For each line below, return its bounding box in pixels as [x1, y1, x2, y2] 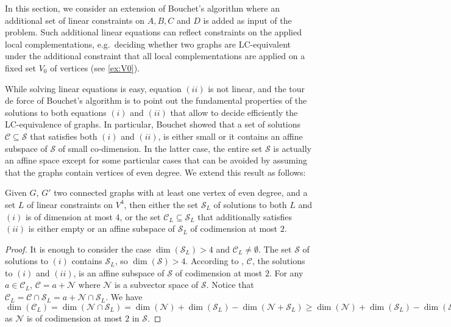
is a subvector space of [115, 278, 199, 291]
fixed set [5, 61, 37, 74]
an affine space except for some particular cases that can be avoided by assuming [5, 154, 307, 167]
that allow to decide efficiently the [170, 106, 298, 118]
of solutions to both [213, 198, 287, 210]
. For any [269, 266, 304, 279]
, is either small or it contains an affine [158, 129, 303, 142]
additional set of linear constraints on [5, 13, 144, 26]
